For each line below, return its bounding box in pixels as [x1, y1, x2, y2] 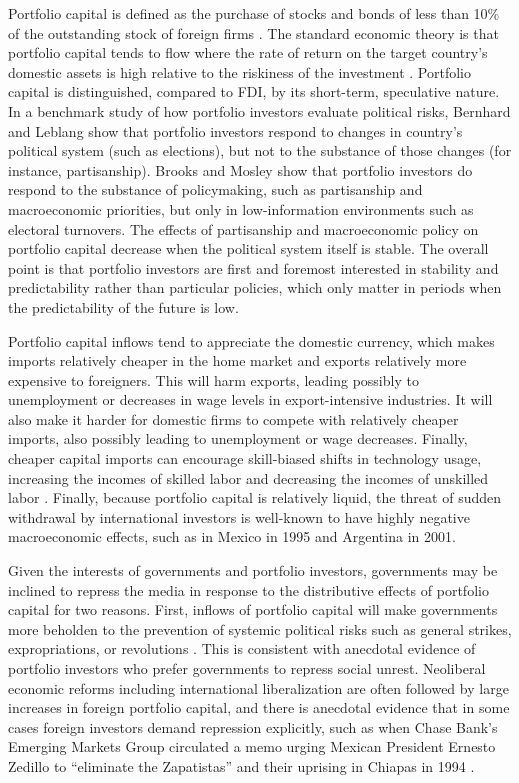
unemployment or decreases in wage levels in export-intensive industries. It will [8, 389, 493, 410]
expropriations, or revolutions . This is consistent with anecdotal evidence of [8, 638, 476, 659]
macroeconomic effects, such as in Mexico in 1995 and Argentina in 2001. [8, 526, 456, 547]
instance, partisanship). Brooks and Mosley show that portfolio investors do [8, 159, 473, 180]
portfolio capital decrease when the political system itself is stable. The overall [8, 238, 489, 259]
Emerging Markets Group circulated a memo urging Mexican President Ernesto [8, 736, 496, 757]
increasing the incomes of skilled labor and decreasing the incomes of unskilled [8, 467, 489, 488]
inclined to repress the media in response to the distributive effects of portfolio [8, 579, 489, 600]
